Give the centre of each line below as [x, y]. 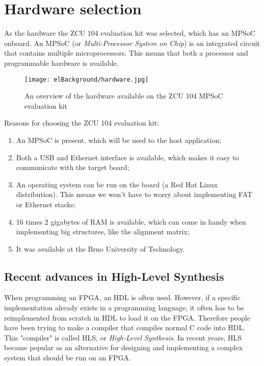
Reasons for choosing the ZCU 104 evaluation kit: [82, 123]
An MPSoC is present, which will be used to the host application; [119, 140]
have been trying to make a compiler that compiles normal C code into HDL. [125, 327]
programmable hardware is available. [61, 63]
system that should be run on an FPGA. [68, 358]
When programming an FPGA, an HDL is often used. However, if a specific [122, 297]
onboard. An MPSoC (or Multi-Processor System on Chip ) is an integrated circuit [132, 43]
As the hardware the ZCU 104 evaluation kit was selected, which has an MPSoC [130, 33]
